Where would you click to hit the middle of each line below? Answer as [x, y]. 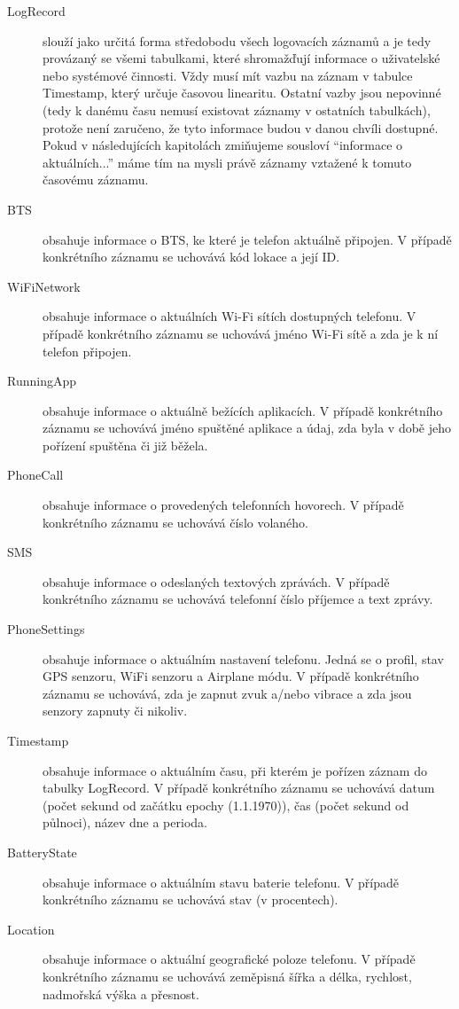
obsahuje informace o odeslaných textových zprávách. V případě [216, 581]
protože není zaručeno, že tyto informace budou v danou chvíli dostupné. [241, 127]
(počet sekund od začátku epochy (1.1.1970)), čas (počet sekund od [226, 805]
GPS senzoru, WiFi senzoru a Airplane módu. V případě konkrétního [231, 676]
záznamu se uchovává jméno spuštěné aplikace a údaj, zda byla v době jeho [247, 428]
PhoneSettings [46, 629]
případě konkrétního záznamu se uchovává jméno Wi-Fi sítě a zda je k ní [241, 333]
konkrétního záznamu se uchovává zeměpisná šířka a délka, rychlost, [227, 976]
